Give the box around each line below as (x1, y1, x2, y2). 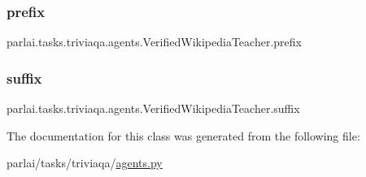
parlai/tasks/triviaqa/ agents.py (7, 154, 163, 171)
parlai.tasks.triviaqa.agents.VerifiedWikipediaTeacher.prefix (7, 33, 302, 50)
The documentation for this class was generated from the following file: (7, 127, 360, 144)
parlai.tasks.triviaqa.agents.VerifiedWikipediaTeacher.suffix (7, 100, 300, 117)
